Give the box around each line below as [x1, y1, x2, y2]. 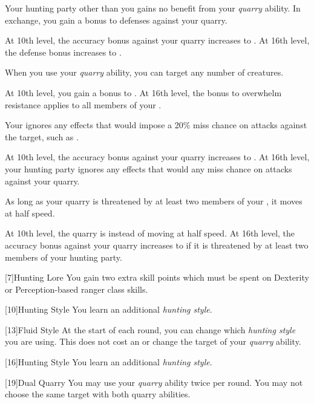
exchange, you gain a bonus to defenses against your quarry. [5, 13, 227, 26]
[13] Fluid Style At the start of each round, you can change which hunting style [5, 323, 296, 336]
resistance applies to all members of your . [5, 98, 162, 111]
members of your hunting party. [5, 250, 122, 263]
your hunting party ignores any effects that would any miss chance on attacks [5, 162, 292, 175]
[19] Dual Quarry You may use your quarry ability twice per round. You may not [5, 376, 303, 388]
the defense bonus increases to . [5, 45, 122, 58]
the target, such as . [5, 130, 79, 143]
